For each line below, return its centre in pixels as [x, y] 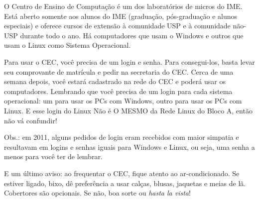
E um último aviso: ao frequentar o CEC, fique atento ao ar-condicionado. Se [122, 173]
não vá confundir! [31, 120]
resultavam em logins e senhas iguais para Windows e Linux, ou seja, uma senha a [129, 147]
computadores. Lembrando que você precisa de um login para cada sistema [118, 91]
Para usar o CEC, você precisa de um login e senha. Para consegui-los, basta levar [129, 61]
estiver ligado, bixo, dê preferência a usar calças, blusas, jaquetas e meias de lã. [125, 183]
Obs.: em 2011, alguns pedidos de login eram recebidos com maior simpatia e [122, 137]
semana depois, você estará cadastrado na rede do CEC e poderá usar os [115, 81]
